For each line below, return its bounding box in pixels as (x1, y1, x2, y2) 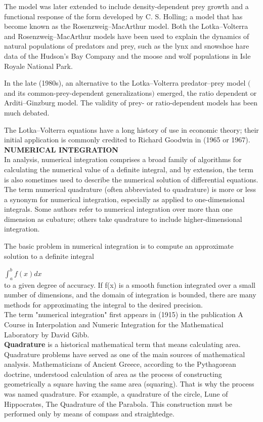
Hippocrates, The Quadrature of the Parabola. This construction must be (4, 398, 233, 409)
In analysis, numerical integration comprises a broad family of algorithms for (4, 154, 242, 165)
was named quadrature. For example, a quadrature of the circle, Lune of (4, 389, 228, 399)
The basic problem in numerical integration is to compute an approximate (4, 241, 234, 251)
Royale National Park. (4, 60, 73, 71)
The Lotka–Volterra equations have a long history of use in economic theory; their (4, 124, 259, 135)
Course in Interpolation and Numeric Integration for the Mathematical (4, 319, 224, 329)
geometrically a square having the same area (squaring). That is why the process (4, 378, 254, 389)
